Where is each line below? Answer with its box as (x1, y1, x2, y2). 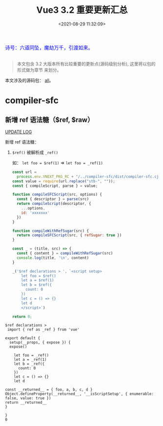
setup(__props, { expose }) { (9, 340, 71, 345)
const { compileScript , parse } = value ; (12, 183, 98, 188)
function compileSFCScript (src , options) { (12, 192, 102, 197)
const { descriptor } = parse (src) (17, 197, 89, 201)
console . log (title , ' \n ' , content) (17, 255, 89, 260)
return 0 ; (12, 314, 33, 319)
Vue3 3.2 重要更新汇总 (36, 4, 128, 16)
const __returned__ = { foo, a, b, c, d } (5, 387, 93, 392)
